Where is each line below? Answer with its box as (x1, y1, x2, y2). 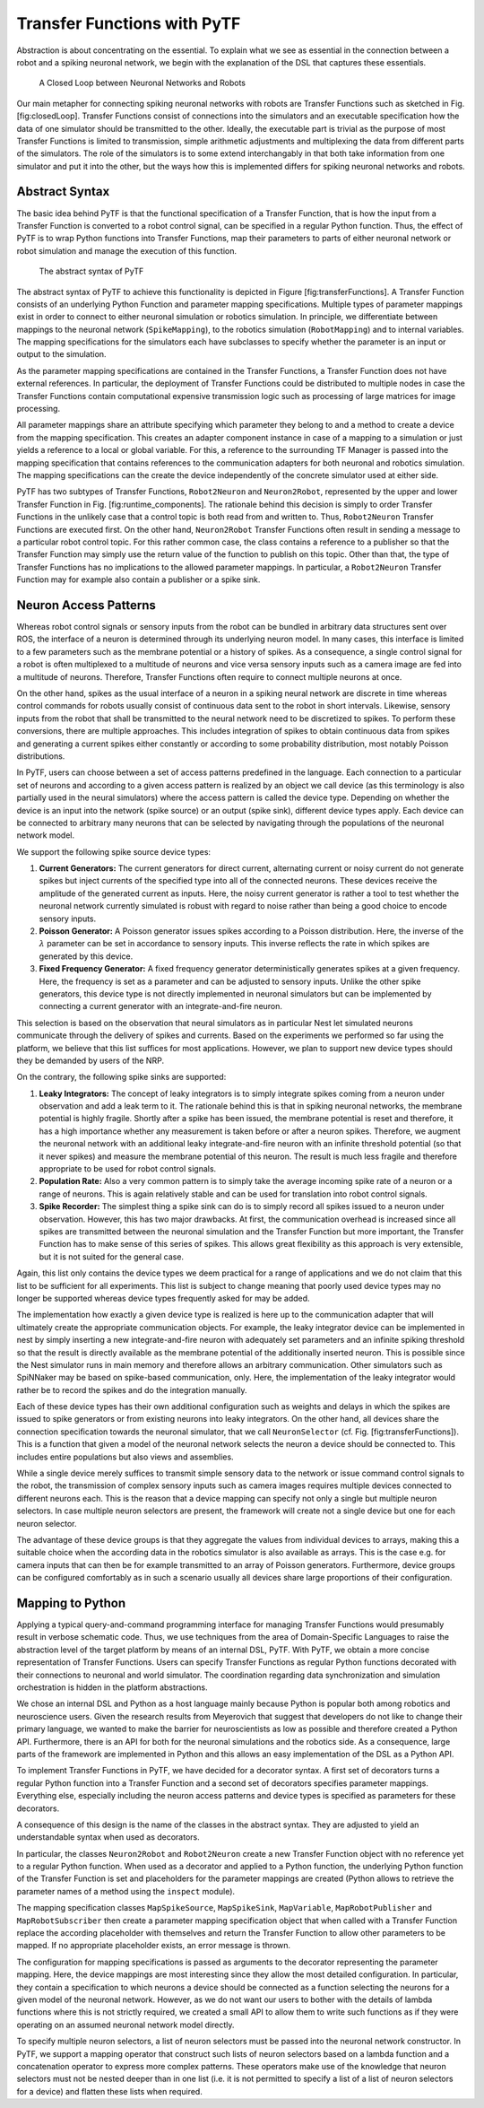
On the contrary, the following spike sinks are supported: (16, 1072, 227, 1083)
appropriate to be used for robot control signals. (39, 1163, 217, 1174)
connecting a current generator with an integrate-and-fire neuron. (39, 1001, 282, 1012)
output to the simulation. (16, 349, 107, 360)
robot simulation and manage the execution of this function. (16, 245, 238, 256)
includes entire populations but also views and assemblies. (16, 1451, 234, 1462)
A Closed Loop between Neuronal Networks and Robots (39, 77, 246, 89)
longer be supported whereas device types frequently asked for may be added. (16, 1293, 310, 1303)
